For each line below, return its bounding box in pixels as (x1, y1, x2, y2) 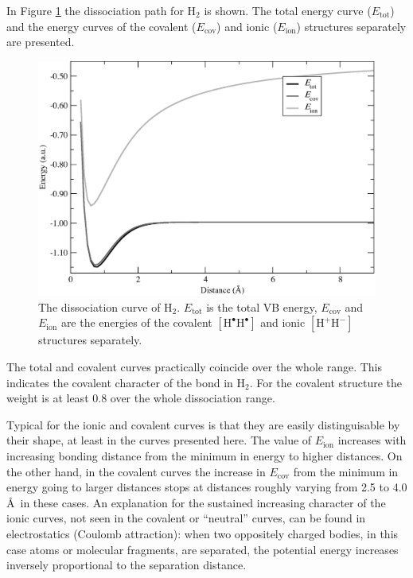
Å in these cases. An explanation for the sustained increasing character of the (6, 494, 386, 510)
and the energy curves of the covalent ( (6, 17, 197, 34)
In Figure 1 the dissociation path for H (6, 2, 197, 18)
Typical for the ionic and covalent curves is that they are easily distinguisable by (6, 416, 400, 433)
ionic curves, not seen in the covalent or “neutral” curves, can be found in (6, 510, 366, 526)
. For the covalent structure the (249, 374, 402, 390)
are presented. (6, 33, 75, 50)
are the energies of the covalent (60, 314, 212, 331)
